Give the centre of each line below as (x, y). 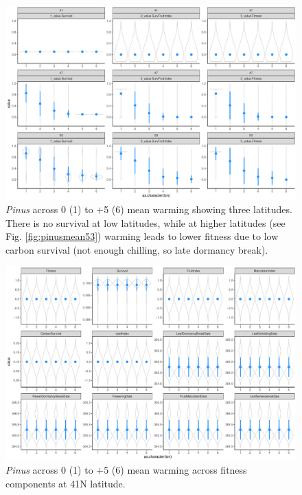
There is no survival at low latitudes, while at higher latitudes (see (146, 222)
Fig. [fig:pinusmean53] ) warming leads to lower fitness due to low (142, 236)
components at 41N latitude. (66, 483)
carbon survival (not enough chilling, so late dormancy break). (137, 249)
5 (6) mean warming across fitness (175, 470)
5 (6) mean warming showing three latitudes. (198, 209)
